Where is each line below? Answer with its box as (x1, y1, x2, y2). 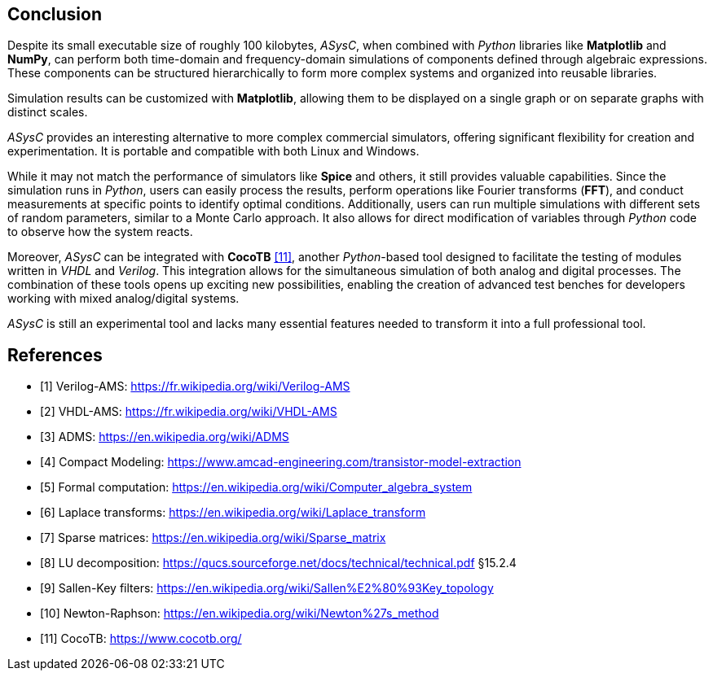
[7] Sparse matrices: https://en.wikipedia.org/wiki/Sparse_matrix (40, 531, 386, 545)
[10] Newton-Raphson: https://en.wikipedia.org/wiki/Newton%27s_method (40, 606, 439, 621)
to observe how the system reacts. (7, 225, 193, 239)
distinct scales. (7, 105, 88, 120)
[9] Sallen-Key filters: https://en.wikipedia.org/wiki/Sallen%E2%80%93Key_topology (40, 581, 494, 596)
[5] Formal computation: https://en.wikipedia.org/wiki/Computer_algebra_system (40, 480, 473, 495)
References (7, 344, 103, 365)
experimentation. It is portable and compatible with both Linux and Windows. (7, 144, 420, 159)
